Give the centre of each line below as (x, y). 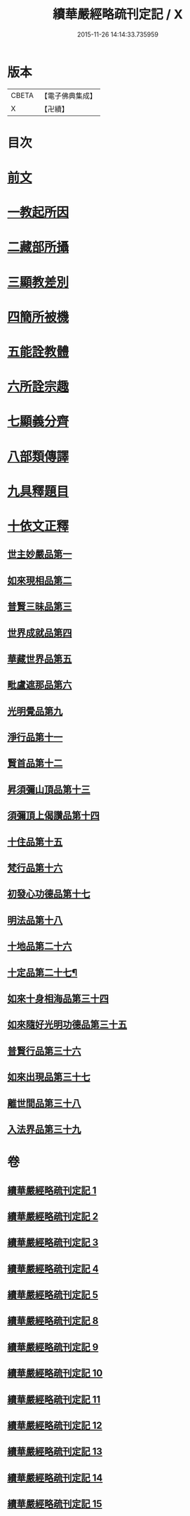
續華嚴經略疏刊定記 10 (55, 1373)
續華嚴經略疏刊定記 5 (53, 1295)
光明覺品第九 (35, 711)
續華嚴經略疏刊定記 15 (55, 1504)
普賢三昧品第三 (40, 607)
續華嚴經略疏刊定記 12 (55, 1426)
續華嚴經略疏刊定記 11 (54, 1399)
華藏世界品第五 (40, 659)
